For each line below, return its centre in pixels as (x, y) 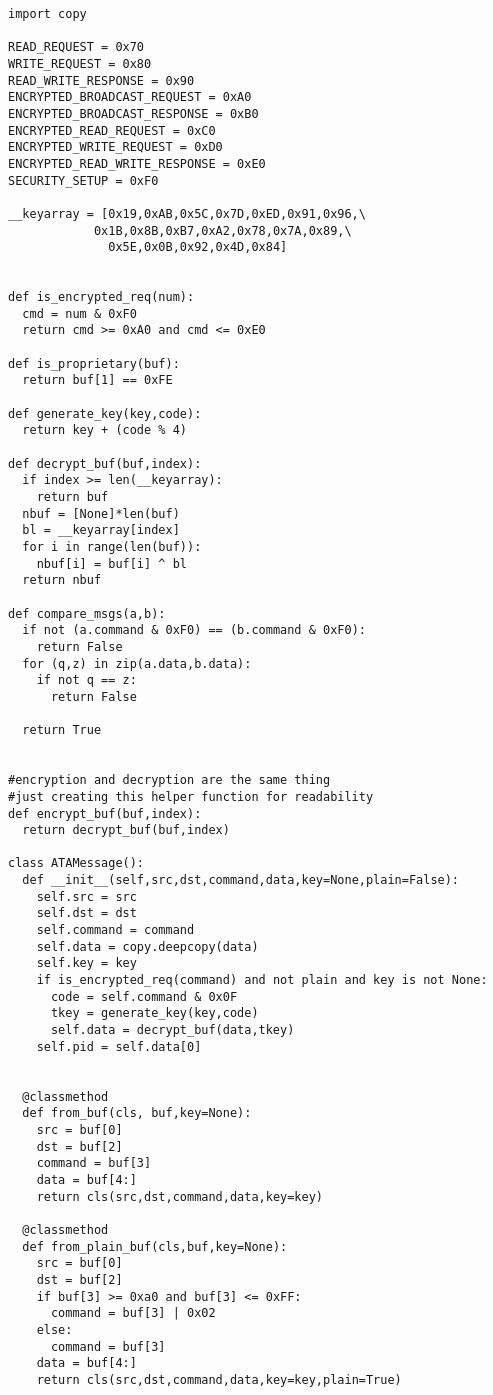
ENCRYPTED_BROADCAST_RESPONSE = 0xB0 (133, 113)
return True (62, 730)
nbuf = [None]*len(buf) (101, 513)
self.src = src (86, 896)
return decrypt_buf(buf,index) (126, 830)
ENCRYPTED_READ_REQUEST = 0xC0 (112, 130)
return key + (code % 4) (104, 430)
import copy (47, 14)
